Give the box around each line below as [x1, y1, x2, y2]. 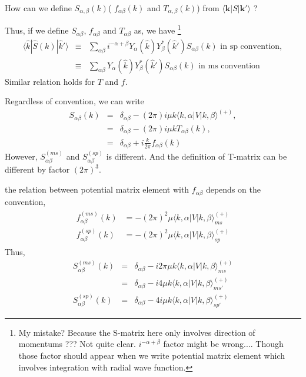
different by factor [5, 163, 70, 176]
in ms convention [198, 61, 260, 70]
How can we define [5, 2, 72, 14]
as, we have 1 [134, 22, 181, 37]
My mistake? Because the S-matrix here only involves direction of [18, 326, 255, 338]
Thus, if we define [5, 24, 69, 37]
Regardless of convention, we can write [5, 95, 144, 107]
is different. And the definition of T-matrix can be [106, 150, 287, 163]
